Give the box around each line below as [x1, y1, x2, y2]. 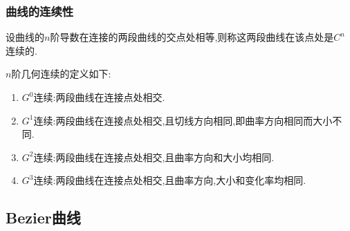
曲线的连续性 [6, 2, 74, 19]
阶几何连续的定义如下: [11, 66, 111, 81]
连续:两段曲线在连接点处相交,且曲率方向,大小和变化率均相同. [33, 173, 306, 187]
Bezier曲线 [6, 207, 81, 228]
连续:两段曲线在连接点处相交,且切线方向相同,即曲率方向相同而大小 [33, 113, 333, 127]
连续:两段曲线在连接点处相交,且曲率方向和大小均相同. [33, 149, 275, 164]
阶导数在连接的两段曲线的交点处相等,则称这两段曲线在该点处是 [50, 30, 334, 44]
